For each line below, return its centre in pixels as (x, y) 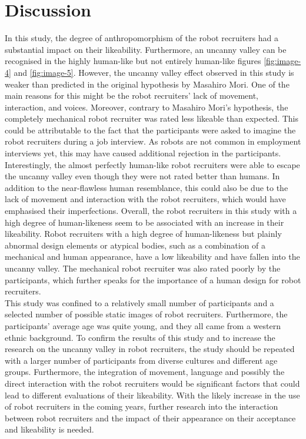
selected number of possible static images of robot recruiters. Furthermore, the (146, 314)
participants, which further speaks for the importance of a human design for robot (153, 279)
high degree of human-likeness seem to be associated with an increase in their (144, 222)
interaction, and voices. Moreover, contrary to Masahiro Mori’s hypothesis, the (147, 107)
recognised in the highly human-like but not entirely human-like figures (133, 61)
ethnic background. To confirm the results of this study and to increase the (140, 337)
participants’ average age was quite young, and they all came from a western (143, 325)
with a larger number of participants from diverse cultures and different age (141, 360)
